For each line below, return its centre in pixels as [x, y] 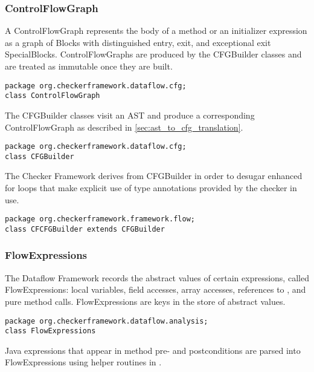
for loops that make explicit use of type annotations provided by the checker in [151, 188]
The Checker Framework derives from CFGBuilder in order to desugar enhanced [154, 176]
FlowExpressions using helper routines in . [83, 362]
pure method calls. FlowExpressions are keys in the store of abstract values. [145, 301]
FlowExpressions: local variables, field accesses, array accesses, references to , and [155, 289]
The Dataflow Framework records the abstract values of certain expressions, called [157, 277]
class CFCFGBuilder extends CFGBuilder [85, 229]
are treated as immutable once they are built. [89, 66]
